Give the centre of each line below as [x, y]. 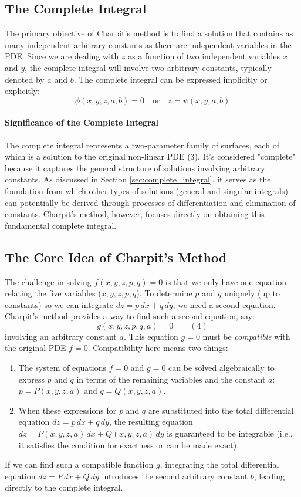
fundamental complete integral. [61, 225]
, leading [269, 476]
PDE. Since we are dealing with [62, 56]
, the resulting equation [151, 422]
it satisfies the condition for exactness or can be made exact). [129, 444]
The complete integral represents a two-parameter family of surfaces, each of [142, 145]
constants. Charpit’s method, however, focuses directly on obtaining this [135, 214]
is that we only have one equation [226, 281]
